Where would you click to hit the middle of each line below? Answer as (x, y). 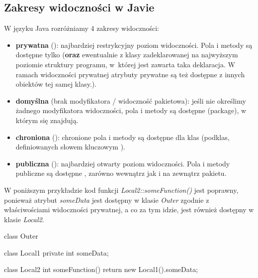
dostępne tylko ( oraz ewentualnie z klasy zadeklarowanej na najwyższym (127, 55)
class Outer (21, 236)
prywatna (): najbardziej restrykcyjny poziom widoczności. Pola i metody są (134, 45)
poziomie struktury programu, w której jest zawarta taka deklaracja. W (125, 64)
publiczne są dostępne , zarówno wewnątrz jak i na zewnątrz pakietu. (121, 173)
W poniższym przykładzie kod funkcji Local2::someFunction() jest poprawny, (121, 190)
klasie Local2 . (24, 219)
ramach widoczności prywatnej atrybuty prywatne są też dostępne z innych (130, 74)
